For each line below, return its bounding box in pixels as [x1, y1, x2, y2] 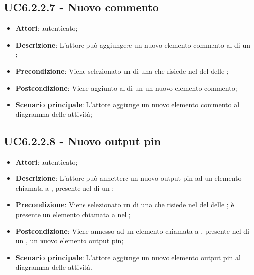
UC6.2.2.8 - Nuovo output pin [4, 133, 161, 148]
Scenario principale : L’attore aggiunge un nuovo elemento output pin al [15, 252, 241, 262]
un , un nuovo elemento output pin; [15, 235, 124, 246]
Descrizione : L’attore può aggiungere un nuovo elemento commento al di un [15, 39, 250, 50]
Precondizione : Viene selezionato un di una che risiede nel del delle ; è [15, 199, 234, 210]
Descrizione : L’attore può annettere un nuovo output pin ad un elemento [15, 173, 242, 183]
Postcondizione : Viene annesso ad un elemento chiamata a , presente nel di [15, 225, 249, 236]
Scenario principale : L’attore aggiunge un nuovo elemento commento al [15, 99, 240, 110]
